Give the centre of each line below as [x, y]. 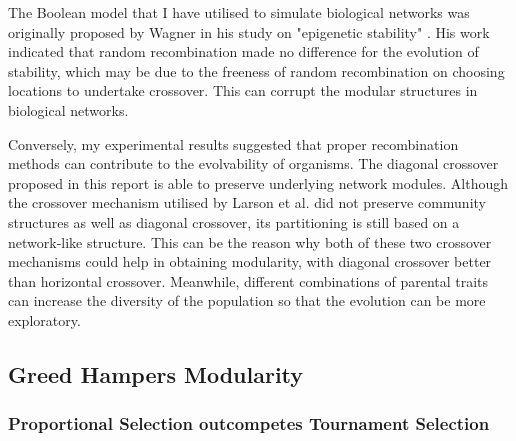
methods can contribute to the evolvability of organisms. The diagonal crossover [253, 163]
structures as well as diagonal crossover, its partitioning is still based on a [234, 221]
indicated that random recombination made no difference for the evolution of [243, 51]
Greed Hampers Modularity [156, 373]
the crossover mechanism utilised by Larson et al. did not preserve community [247, 202]
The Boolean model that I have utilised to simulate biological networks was [239, 12]
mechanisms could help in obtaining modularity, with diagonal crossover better [250, 261]
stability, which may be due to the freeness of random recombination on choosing [256, 70]
